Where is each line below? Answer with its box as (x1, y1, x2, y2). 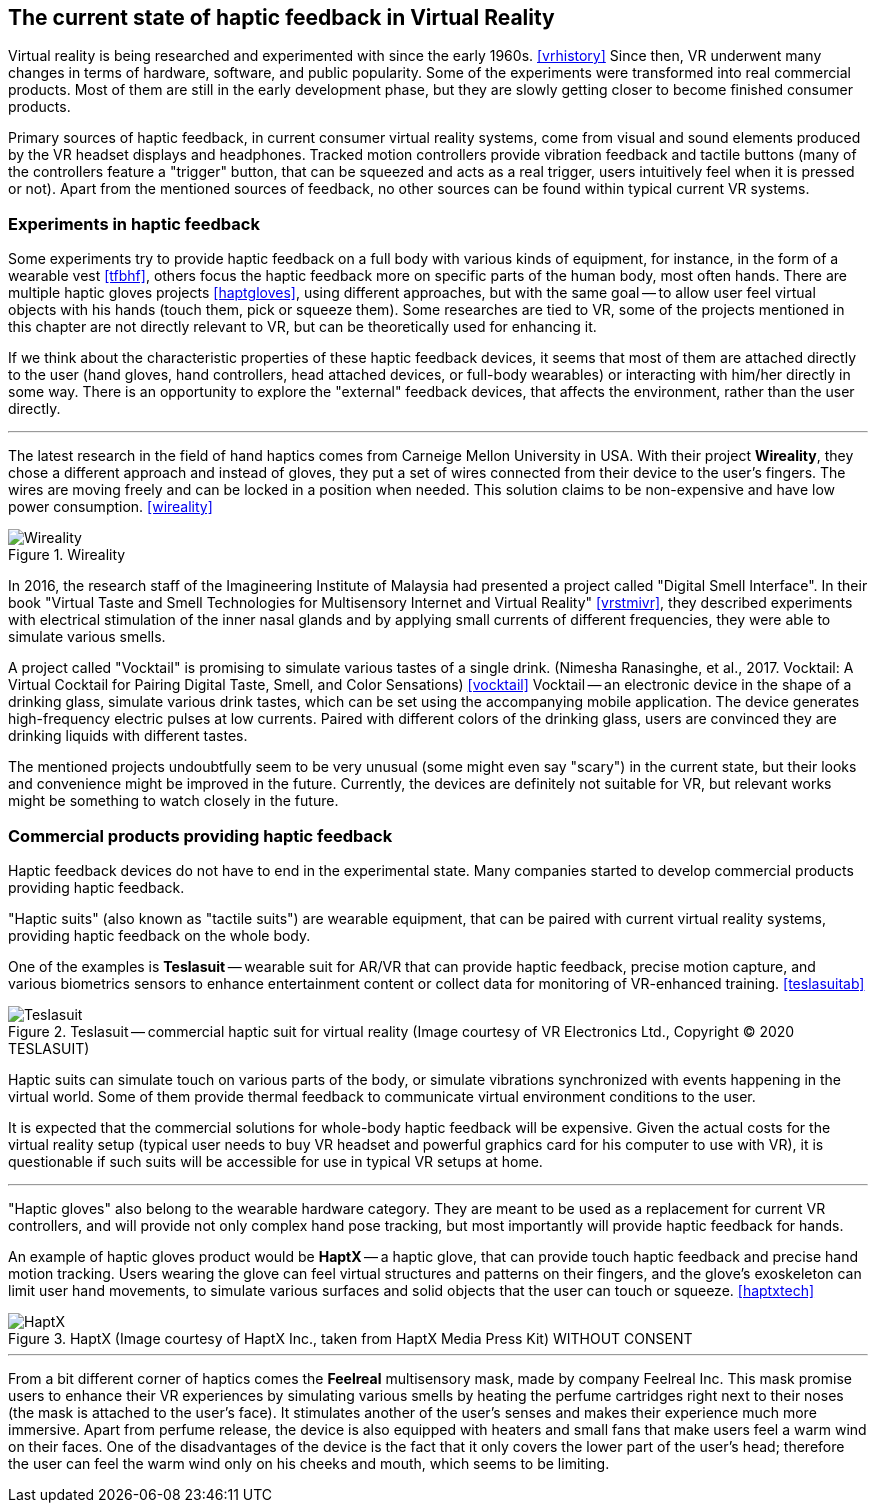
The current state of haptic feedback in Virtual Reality (8, 5, 555, 30)
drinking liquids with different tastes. (8, 727, 248, 745)
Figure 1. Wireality (8, 546, 126, 564)
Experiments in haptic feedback (8, 213, 260, 234)
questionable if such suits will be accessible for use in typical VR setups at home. (8, 1152, 543, 1170)
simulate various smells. (8, 628, 166, 646)
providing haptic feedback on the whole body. (8, 926, 311, 944)
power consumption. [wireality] (8, 498, 213, 516)
